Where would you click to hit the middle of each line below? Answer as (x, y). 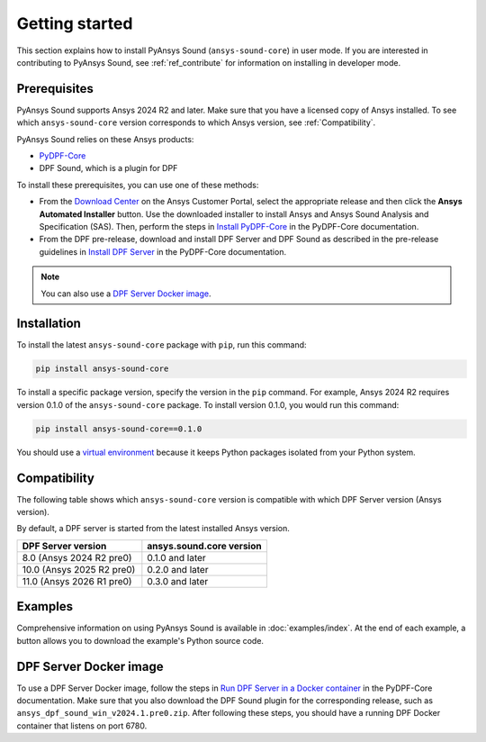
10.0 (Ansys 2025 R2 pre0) (79, 569)
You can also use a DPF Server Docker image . (126, 294)
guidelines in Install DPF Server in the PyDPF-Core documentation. (163, 251)
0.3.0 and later (178, 581)
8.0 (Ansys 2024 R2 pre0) (77, 557)
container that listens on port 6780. (82, 726)
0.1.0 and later (176, 557)
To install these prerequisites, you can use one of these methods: (138, 185)
